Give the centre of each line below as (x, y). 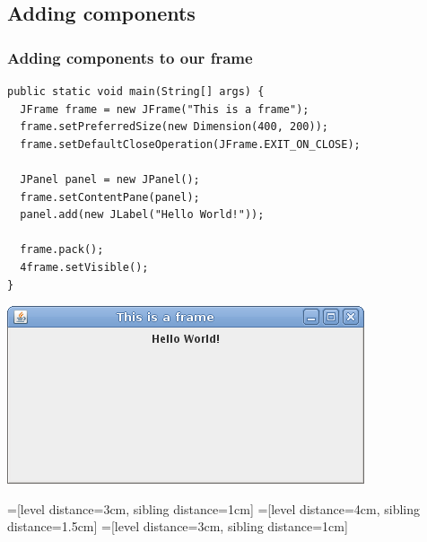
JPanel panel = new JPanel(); (110, 179)
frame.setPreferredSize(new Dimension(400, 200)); (174, 127)
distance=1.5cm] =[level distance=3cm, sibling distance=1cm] (178, 526)
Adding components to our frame (130, 57)
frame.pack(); (62, 250)
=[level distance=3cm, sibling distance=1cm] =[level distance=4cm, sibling (214, 508)
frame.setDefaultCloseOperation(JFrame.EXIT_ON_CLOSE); (190, 144)
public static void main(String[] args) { (136, 92)
